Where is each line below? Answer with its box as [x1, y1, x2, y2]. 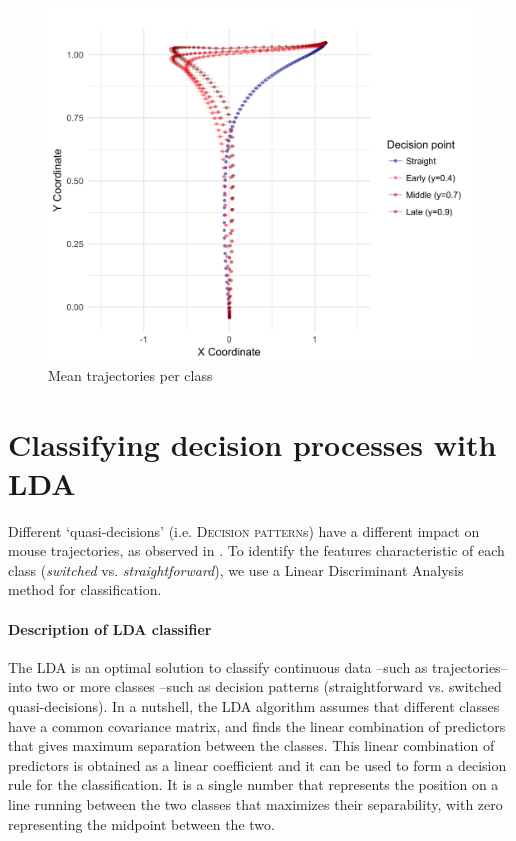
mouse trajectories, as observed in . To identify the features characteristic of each [8, 540, 505, 561]
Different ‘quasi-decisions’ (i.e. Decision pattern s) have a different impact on [8, 520, 480, 541]
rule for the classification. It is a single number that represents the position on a [8, 774, 499, 795]
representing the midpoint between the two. [8, 813, 275, 834]
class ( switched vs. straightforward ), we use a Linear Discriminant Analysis [8, 559, 464, 580]
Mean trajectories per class [48, 364, 213, 385]
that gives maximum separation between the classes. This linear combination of [8, 735, 495, 756]
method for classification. [8, 579, 162, 600]
